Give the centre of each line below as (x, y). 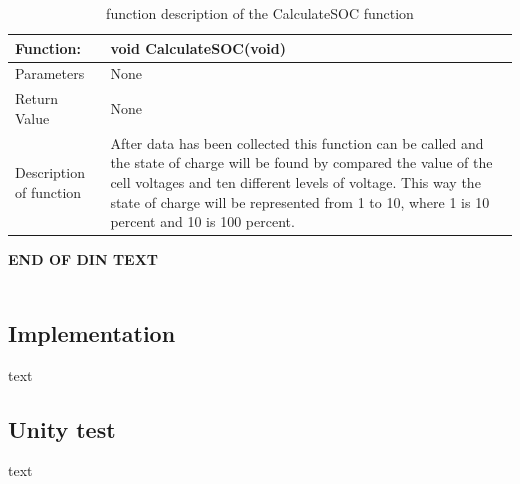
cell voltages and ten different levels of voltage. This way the (295, 181)
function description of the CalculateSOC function (260, 13)
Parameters (50, 73)
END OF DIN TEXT (83, 259)
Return (37, 98)
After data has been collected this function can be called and (297, 142)
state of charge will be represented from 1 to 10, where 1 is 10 (300, 201)
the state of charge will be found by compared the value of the (301, 162)
